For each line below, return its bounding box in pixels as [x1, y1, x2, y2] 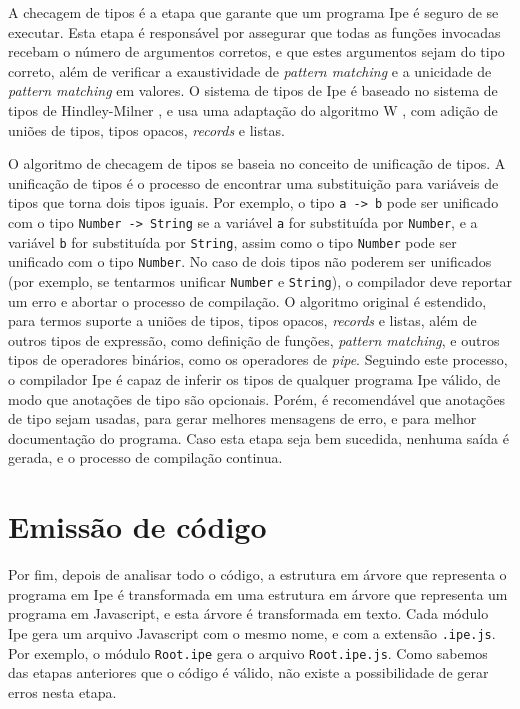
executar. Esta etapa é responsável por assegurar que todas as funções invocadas [8, 21, 501, 42]
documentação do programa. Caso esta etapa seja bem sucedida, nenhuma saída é [8, 427, 509, 448]
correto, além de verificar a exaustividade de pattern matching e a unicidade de [8, 60, 492, 81]
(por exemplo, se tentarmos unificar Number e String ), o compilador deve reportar [8, 270, 513, 291]
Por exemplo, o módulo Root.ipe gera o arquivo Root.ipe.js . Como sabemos [8, 642, 488, 663]
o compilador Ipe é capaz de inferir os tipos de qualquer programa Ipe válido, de [8, 369, 501, 389]
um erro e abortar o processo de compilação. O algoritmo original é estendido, [8, 290, 487, 311]
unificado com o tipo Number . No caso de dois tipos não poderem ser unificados [8, 251, 492, 272]
